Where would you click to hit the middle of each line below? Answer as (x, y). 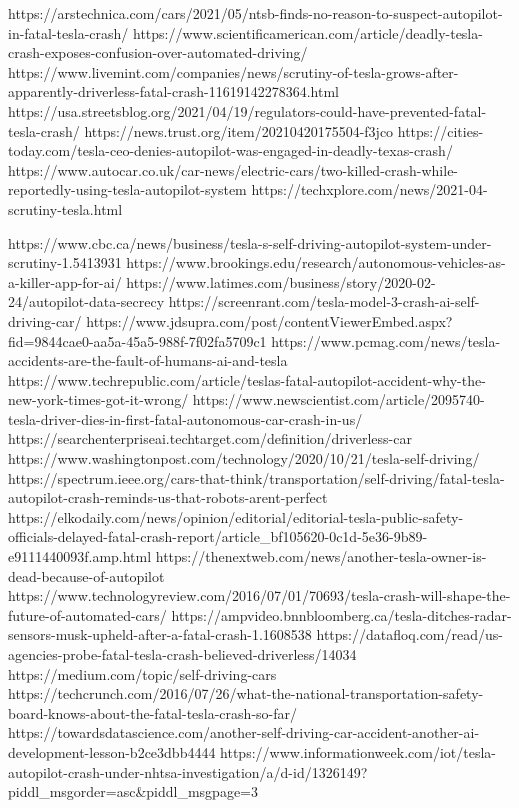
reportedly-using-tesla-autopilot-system (127, 189)
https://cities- (440, 130)
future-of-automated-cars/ (87, 614)
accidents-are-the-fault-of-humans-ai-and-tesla (148, 360)
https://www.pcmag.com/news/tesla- (386, 340)
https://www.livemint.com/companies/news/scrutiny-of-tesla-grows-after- (233, 71)
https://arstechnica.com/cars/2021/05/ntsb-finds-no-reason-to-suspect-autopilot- (255, 13)
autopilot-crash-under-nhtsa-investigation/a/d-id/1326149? (188, 771)
